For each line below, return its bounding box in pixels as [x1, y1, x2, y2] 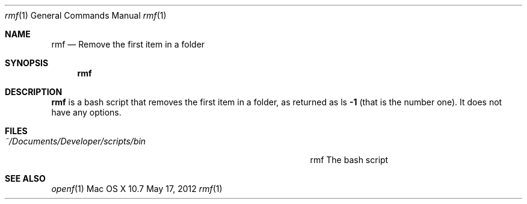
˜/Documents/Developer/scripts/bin [5, 136, 146, 146]
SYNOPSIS [5, 58, 49, 68]
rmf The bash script [310, 155, 389, 165]
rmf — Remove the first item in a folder [51, 39, 205, 49]
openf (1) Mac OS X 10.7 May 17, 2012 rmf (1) [51, 184, 223, 194]
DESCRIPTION [5, 87, 63, 97]
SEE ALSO [5, 173, 46, 184]
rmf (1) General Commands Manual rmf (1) [5, 10, 167, 20]
